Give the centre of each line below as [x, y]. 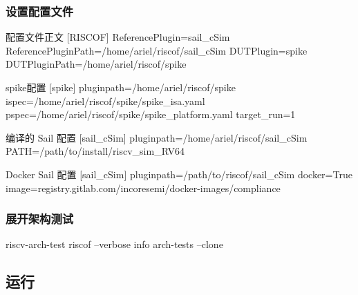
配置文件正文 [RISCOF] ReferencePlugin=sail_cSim [118, 37]
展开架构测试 [40, 219]
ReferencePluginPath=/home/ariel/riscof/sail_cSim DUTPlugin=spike [157, 50]
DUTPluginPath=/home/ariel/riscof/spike [96, 64]
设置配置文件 [40, 11]
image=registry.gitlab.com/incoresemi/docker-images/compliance [143, 188]
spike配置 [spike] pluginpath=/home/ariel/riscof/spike [121, 87]
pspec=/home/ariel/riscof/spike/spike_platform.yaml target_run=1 [151, 114]
